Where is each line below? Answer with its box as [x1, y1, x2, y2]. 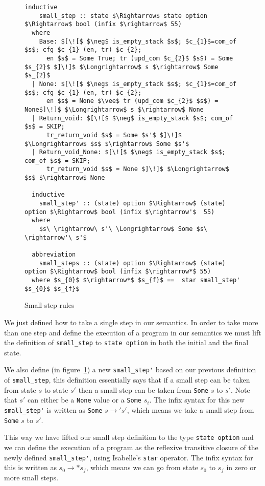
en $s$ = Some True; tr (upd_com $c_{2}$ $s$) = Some [46, 54, 233, 62]
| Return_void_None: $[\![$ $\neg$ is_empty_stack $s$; [32, 149, 226, 156]
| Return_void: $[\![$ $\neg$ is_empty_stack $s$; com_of [32, 114, 233, 122]
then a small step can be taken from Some [78, 384, 208, 395]
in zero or [226, 462, 256, 473]
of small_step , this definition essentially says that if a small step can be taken [4, 374, 250, 385]
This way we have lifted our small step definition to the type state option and [4, 432, 254, 442]
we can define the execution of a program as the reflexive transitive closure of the [4, 441, 258, 452]
